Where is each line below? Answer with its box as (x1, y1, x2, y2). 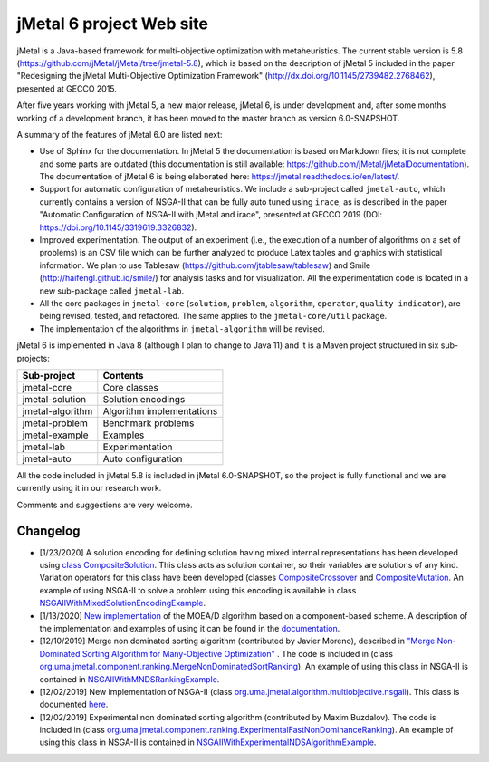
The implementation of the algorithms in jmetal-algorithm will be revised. (39, 323, 325, 334)
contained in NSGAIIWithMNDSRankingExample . (39, 673, 220, 684)
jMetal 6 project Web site (16, 14, 208, 34)
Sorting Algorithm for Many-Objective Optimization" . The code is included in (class (81, 648, 394, 659)
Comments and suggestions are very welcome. (16, 499, 194, 510)
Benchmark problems (102, 417, 195, 429)
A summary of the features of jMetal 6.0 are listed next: (16, 129, 223, 140)
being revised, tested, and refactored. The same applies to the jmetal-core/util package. (39, 311, 388, 322)
